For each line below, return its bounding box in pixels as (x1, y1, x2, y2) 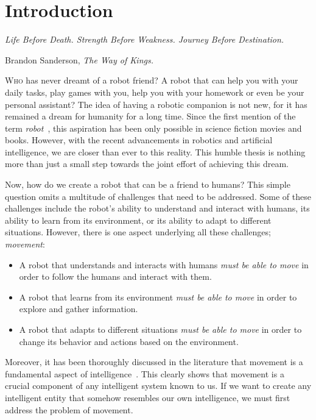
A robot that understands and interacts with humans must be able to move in (19, 258, 309, 271)
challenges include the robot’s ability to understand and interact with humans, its (5, 202, 310, 215)
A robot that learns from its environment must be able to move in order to (19, 290, 297, 303)
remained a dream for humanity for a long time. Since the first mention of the (5, 110, 296, 123)
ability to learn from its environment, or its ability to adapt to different (5, 213, 272, 226)
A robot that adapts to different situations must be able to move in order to (19, 323, 302, 335)
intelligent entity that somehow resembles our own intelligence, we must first (5, 391, 290, 404)
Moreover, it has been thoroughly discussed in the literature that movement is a (5, 355, 303, 368)
